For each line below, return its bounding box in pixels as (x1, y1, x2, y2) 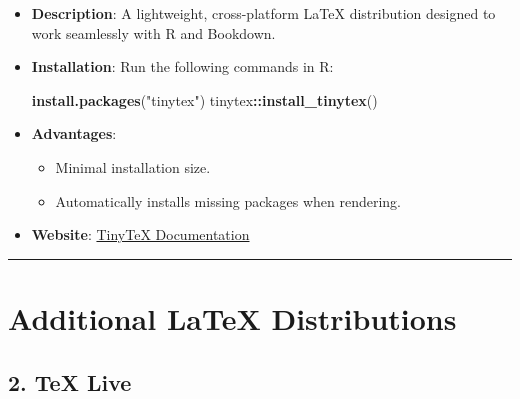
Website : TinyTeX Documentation (31, 224, 250, 245)
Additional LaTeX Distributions (8, 297, 457, 338)
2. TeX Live (8, 366, 132, 397)
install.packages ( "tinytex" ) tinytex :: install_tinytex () (31, 89, 378, 110)
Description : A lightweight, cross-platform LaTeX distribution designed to (31, 3, 496, 23)
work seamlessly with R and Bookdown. (31, 22, 276, 43)
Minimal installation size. (55, 156, 211, 177)
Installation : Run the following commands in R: (31, 56, 334, 77)
